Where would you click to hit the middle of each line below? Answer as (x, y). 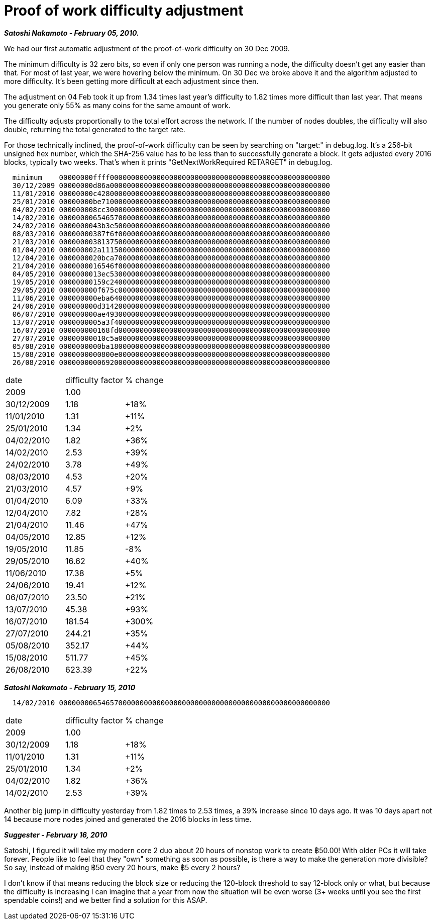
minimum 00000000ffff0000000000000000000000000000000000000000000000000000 (171, 177)
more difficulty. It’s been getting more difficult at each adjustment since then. (131, 81)
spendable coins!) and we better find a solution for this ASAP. (106, 900)
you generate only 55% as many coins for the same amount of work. (117, 105)
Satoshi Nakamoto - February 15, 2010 (70, 687)
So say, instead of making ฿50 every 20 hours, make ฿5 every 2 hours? (122, 867)
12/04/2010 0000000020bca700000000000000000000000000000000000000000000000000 (171, 258)
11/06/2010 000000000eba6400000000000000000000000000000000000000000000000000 (171, 298)
